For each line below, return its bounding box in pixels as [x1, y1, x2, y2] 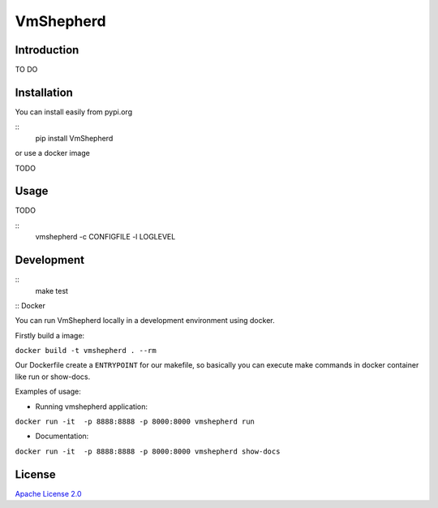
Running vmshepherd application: [35, 402, 148, 411]
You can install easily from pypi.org [15, 106, 133, 117]
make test [35, 286, 69, 295]
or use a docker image [15, 149, 91, 158]
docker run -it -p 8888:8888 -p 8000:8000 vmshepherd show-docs [15, 446, 281, 456]
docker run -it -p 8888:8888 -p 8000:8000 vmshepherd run [15, 417, 255, 426]
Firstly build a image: [15, 330, 85, 340]
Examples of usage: [15, 386, 81, 397]
